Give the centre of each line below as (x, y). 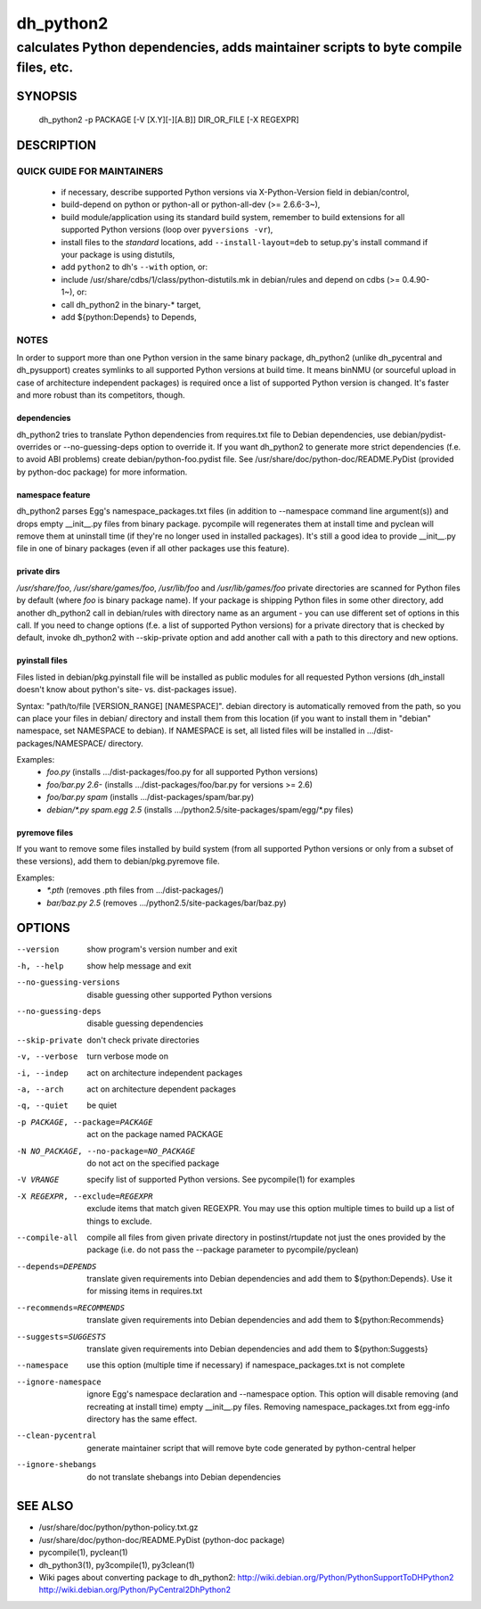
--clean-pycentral (57, 1436)
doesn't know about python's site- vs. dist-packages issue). (126, 689)
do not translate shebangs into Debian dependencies (184, 1477)
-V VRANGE (38, 1180)
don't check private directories (143, 1040)
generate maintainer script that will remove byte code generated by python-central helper (251, 1448)
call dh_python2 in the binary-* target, (131, 304)
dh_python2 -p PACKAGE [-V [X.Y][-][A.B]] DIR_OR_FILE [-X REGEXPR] (169, 120)
